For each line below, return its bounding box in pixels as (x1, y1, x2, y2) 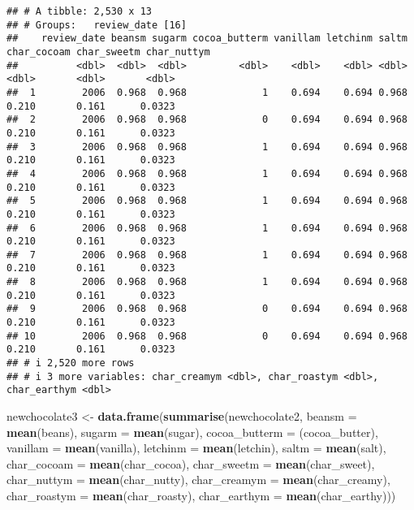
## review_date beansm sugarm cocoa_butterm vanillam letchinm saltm (6, 32, 408, 45)
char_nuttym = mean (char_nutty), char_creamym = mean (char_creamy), (6, 471, 390, 488)
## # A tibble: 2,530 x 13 (6, 6, 152, 17)
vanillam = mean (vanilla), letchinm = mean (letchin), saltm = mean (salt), (6, 439, 386, 456)
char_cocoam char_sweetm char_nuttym (6, 45, 210, 58)
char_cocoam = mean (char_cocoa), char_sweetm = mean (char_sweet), (6, 455, 375, 472)
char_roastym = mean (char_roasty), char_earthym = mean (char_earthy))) (6, 487, 396, 504)
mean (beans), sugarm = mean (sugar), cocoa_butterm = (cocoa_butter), (6, 423, 378, 440)
